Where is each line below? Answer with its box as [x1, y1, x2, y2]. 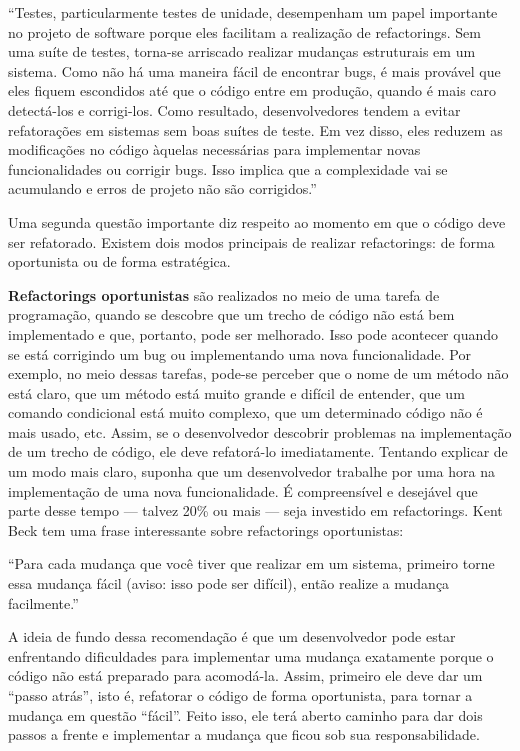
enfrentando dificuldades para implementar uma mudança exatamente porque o [8, 645, 494, 666]
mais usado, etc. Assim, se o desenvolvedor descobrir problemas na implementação [8, 421, 512, 442]
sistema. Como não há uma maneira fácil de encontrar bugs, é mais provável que [8, 60, 501, 81]
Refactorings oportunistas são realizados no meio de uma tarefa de [8, 284, 440, 305]
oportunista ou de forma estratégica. [8, 251, 231, 272]
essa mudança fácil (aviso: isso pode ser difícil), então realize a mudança [8, 573, 450, 594]
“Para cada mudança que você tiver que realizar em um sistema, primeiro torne [8, 553, 495, 574]
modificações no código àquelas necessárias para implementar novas [8, 139, 421, 160]
